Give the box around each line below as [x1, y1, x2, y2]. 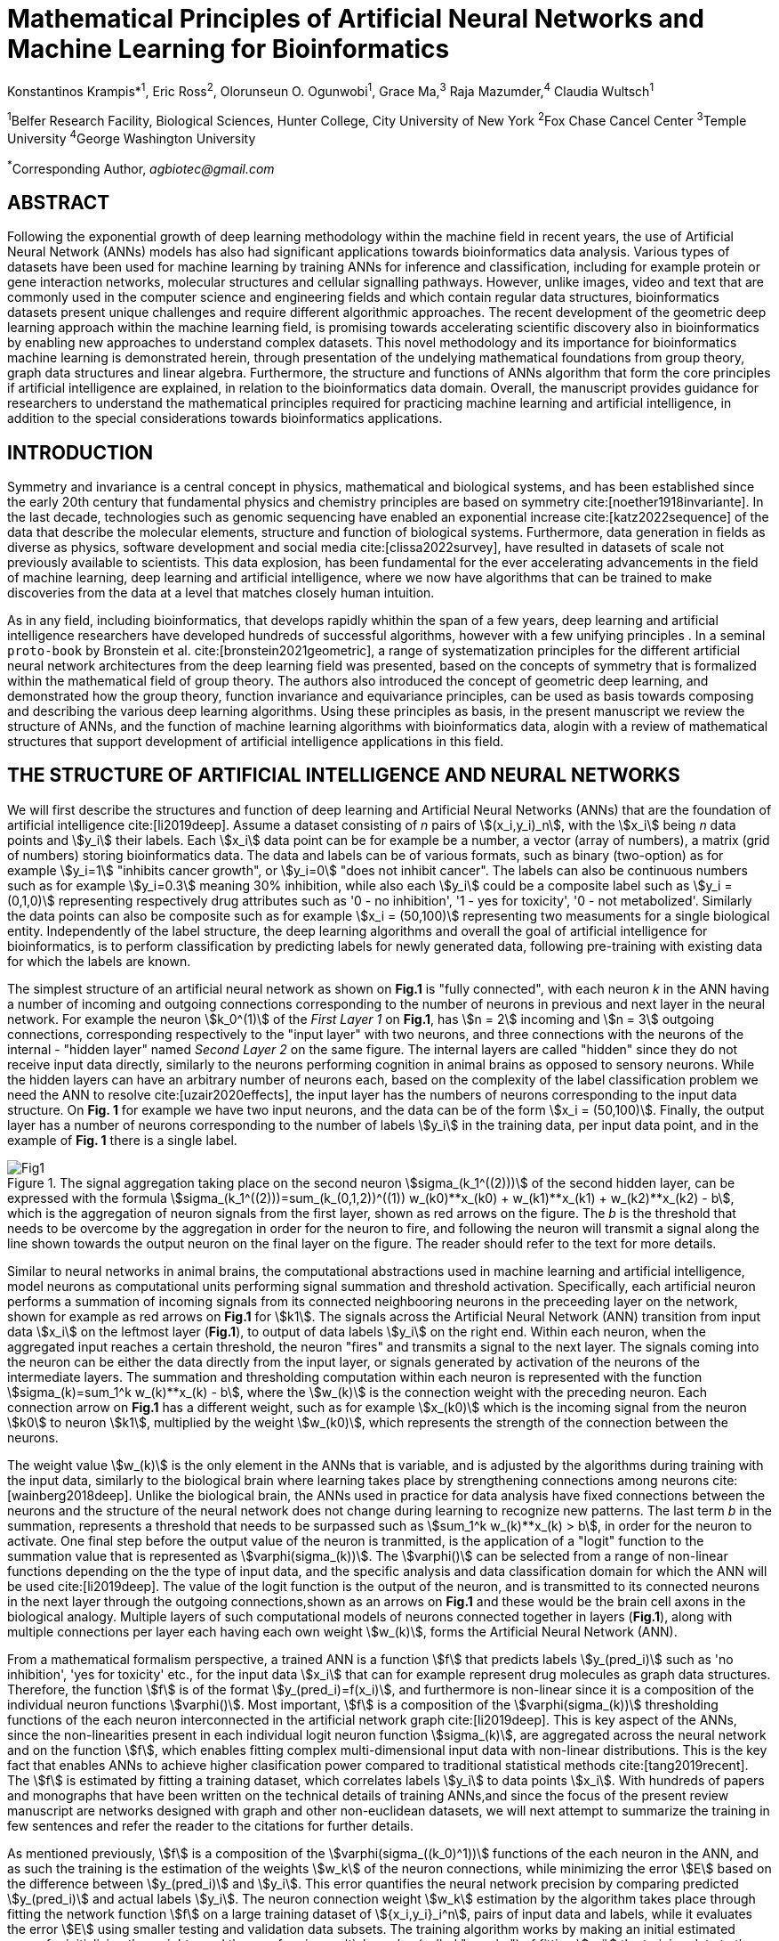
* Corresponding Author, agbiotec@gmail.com [7, 158, 275, 176]
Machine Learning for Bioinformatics [7, 34, 450, 64]
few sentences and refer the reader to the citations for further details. [7, 1817, 414, 1833]
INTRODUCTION [7, 441, 154, 464]
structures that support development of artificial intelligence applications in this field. [7, 734, 504, 750]
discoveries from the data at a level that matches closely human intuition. [7, 585, 435, 601]
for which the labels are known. [7, 953, 191, 969]
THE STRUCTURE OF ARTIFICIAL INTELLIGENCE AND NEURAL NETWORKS [7, 764, 680, 787]
